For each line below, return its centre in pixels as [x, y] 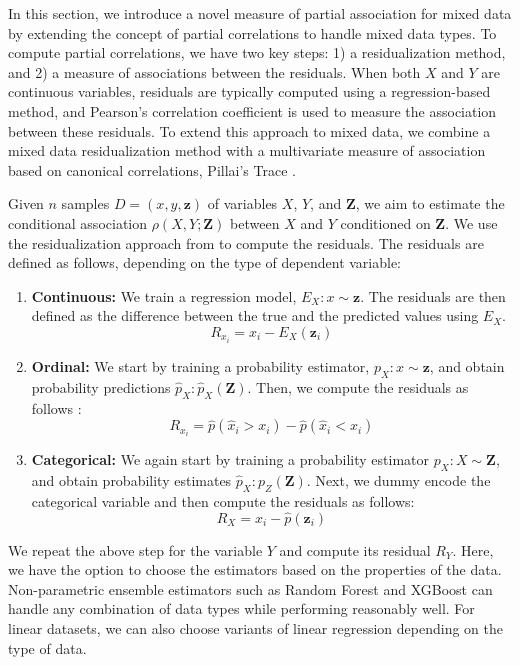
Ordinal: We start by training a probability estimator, [200, 366]
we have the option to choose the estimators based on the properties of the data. [255, 569]
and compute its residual [355, 549]
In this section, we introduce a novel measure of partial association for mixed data [260, 13]
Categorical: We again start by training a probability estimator [230, 459]
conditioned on [385, 222]
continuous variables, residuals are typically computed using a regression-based [249, 91]
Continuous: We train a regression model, [164, 295]
